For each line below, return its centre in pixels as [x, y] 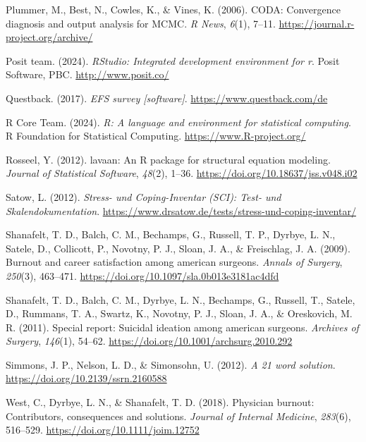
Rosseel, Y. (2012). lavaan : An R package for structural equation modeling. [168, 159]
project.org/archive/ [49, 37]
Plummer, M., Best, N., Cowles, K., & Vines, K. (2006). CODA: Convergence [173, 9]
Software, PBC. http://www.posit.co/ [87, 74]
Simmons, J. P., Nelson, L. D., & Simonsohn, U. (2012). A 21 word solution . [171, 364]
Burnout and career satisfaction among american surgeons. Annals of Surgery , [174, 262]
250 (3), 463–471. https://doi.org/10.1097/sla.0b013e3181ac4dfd [142, 275]
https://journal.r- [317, 23]
